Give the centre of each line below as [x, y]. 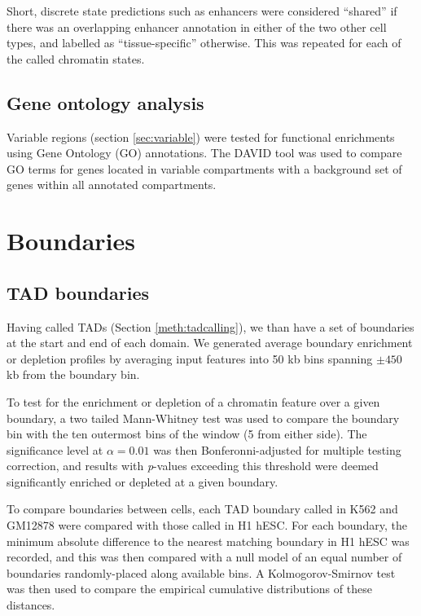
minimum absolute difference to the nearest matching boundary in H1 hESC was [208, 541]
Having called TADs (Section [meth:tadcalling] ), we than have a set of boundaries [210, 326]
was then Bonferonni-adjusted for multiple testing [277, 449]
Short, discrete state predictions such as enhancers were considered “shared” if [202, 11]
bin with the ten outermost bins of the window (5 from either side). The [187, 434]
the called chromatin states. [76, 58]
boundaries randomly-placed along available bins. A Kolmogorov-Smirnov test [201, 572]
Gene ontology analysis [105, 102]
